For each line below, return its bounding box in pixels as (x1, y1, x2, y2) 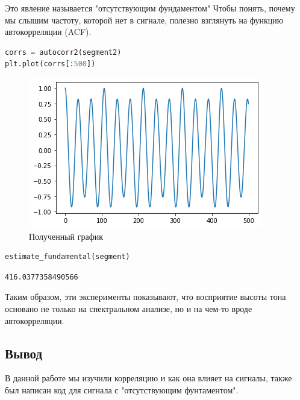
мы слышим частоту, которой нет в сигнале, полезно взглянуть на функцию (5, 13, 284, 26)
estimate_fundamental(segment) (5, 252, 130, 261)
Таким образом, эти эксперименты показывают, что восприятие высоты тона (5, 290, 286, 303)
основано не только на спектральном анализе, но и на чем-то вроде (5, 302, 252, 314)
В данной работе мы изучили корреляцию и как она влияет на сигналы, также (5, 372, 292, 384)
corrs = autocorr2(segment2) (5, 48, 122, 57)
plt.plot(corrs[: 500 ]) (5, 60, 96, 69)
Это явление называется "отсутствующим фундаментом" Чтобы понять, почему (5, 2, 295, 14)
